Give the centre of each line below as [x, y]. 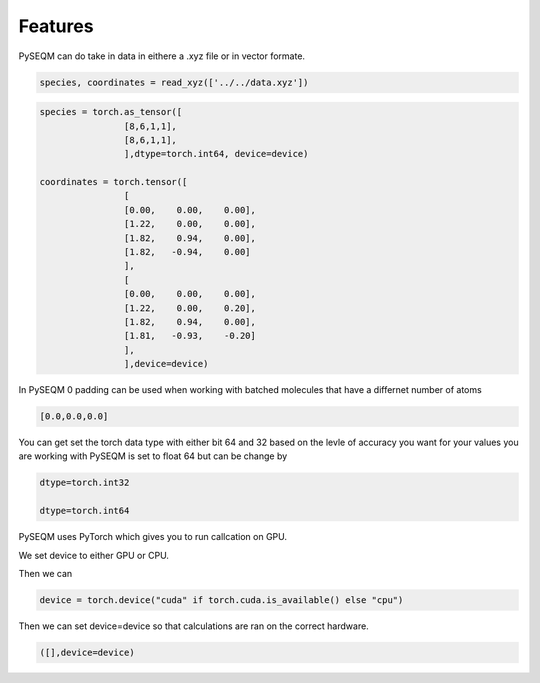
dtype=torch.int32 [84, 483]
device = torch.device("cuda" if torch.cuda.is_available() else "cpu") [221, 600]
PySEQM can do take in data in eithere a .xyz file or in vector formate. [161, 56]
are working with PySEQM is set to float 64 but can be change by [153, 456]
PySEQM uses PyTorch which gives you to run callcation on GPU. [153, 537]
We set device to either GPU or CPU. [94, 555]
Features [56, 26]
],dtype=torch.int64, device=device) [216, 154]
